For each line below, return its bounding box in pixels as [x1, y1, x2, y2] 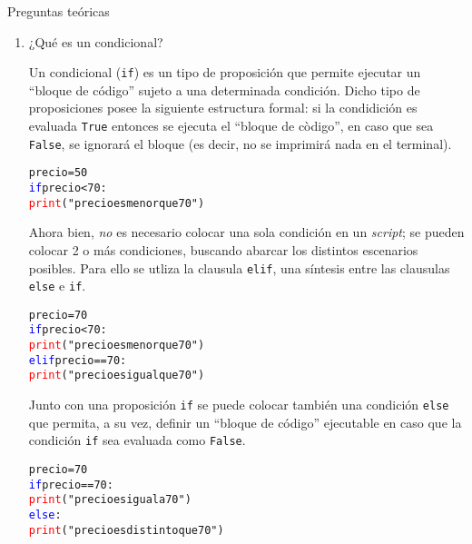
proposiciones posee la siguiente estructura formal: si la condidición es [28, 98, 418, 117]
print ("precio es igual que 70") [28, 369, 205, 382]
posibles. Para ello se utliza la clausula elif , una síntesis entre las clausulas [28, 258, 450, 277]
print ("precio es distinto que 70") [28, 523, 224, 537]
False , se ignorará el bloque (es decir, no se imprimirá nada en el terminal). [28, 134, 452, 153]
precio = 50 [28, 166, 88, 180]
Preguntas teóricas [7, 2, 110, 20]
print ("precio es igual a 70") [28, 493, 192, 507]
